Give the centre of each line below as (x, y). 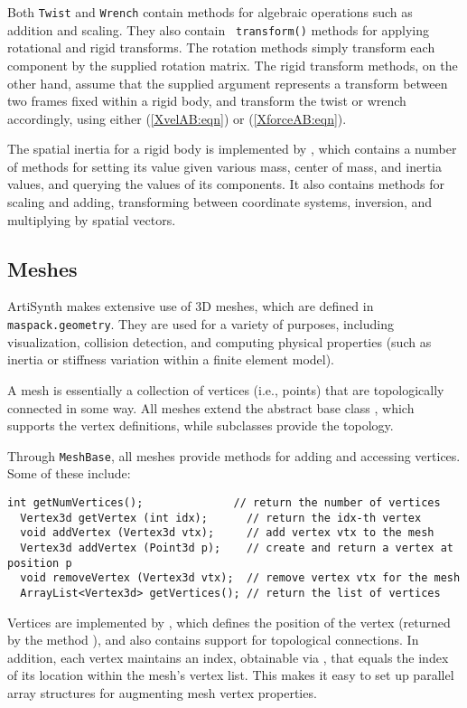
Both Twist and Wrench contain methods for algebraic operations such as (210, 12)
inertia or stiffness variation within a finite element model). (171, 359)
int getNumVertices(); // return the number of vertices (224, 502)
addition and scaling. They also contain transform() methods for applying (218, 29)
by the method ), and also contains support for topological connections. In (213, 640)
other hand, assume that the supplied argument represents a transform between (228, 83)
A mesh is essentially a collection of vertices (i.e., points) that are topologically (226, 389)
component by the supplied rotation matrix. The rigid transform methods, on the (233, 65)
